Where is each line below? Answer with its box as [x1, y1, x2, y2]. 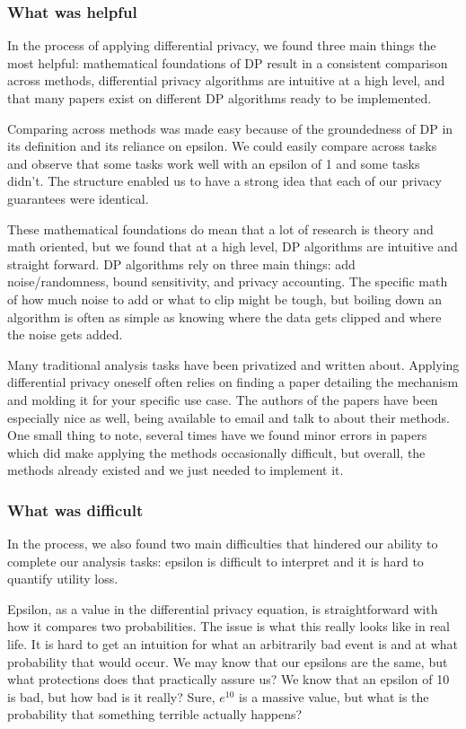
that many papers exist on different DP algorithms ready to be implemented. [7, 89, 432, 107]
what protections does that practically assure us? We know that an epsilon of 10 [7, 670, 450, 689]
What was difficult [7, 498, 144, 521]
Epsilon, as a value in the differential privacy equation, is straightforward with [7, 599, 438, 618]
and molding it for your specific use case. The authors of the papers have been [7, 390, 438, 408]
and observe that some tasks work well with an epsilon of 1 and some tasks [7, 154, 420, 172]
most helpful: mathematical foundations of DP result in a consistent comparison [7, 53, 448, 72]
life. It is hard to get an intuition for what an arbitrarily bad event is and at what [7, 635, 459, 654]
